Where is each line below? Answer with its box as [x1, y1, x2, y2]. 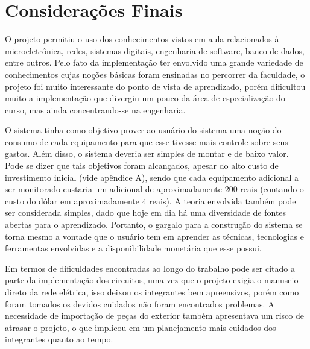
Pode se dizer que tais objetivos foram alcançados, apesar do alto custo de [5, 159, 279, 172]
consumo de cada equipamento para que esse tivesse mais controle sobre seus [5, 135, 288, 148]
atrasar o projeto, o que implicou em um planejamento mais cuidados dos [5, 321, 276, 333]
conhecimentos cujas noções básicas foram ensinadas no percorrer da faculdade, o [5, 68, 305, 80]
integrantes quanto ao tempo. [5, 333, 113, 345]
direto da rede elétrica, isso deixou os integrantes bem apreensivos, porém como [5, 286, 299, 298]
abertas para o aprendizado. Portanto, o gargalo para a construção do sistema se [5, 218, 303, 231]
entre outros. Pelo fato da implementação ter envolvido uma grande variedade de [5, 56, 303, 69]
